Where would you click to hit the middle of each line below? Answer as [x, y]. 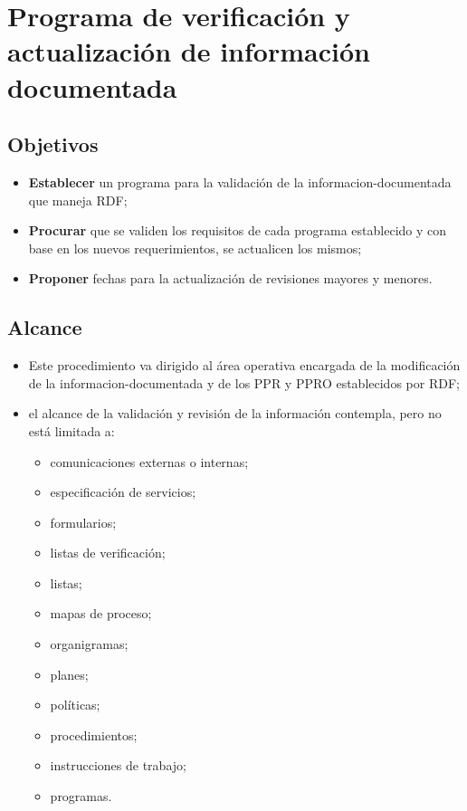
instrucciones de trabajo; [118, 765]
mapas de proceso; [101, 613]
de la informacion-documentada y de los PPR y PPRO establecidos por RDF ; [244, 382]
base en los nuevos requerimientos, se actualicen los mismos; [195, 248]
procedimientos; [94, 735]
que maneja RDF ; [78, 200]
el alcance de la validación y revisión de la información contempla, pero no [235, 413]
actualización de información [189, 51]
